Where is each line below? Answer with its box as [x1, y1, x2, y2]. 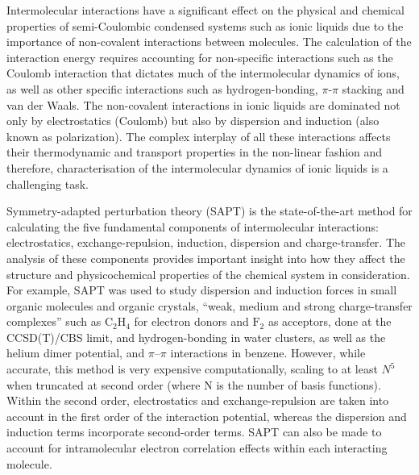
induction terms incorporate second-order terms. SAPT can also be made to [6, 423, 382, 440]
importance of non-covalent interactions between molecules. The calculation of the [6, 33, 412, 50]
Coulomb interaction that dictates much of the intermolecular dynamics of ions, [6, 65, 400, 81]
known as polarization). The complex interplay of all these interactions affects [6, 127, 391, 144]
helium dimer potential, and [6, 344, 145, 361]
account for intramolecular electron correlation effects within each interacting [6, 440, 388, 456]
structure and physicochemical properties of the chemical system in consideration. [6, 265, 410, 282]
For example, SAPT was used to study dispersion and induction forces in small [6, 281, 397, 298]
